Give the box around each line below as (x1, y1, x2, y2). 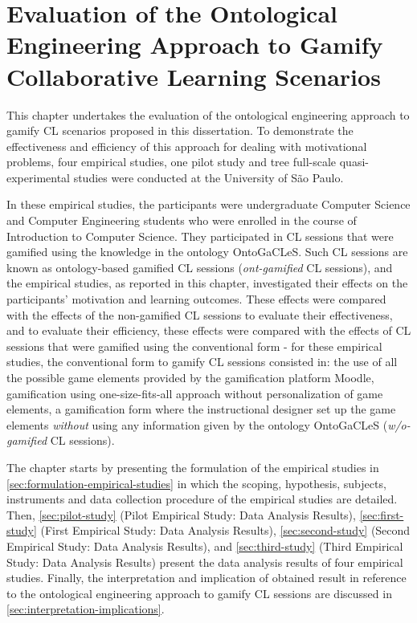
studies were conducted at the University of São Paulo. (73, 169, 344, 185)
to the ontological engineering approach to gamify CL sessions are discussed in (6, 584, 392, 601)
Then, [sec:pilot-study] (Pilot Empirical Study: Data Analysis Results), (6, 506, 356, 523)
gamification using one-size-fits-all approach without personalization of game (6, 385, 383, 401)
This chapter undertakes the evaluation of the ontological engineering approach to (6, 106, 410, 123)
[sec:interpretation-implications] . (6, 601, 165, 617)
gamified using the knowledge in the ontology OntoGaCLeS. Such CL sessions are (6, 243, 408, 260)
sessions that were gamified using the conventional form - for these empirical (6, 337, 382, 354)
